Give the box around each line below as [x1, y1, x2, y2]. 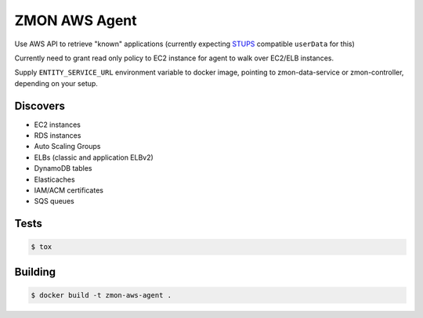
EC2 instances [34, 120, 81, 129]
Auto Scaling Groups [34, 142, 101, 151]
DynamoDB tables [34, 164, 92, 173]
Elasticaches [34, 175, 75, 184]
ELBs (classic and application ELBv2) [34, 153, 154, 162]
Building [14, 265, 56, 278]
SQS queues [34, 197, 74, 206]
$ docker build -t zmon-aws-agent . [31, 291, 172, 299]
